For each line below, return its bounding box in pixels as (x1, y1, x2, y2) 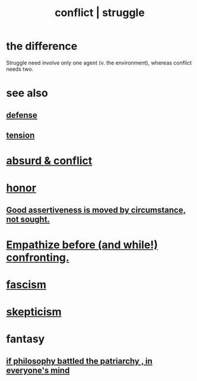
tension (6, 130, 35, 140)
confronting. (6, 251, 69, 264)
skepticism (6, 305, 62, 318)
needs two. (6, 65, 34, 73)
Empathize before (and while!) (6, 238, 158, 251)
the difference (6, 39, 78, 53)
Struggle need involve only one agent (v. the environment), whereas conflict (6, 59, 192, 66)
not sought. (6, 214, 50, 224)
